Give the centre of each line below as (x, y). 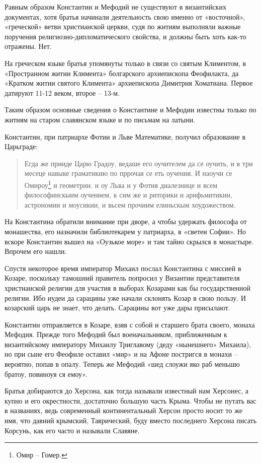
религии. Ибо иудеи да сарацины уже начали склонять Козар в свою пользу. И (125, 297)
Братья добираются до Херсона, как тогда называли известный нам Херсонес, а (126, 391)
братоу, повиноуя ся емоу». (46, 374)
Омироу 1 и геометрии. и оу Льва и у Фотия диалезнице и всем (121, 184)
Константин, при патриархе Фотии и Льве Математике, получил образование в (125, 136)
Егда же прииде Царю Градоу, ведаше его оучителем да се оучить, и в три (139, 163)
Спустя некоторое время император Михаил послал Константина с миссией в (123, 268)
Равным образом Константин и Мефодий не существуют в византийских (115, 7)
